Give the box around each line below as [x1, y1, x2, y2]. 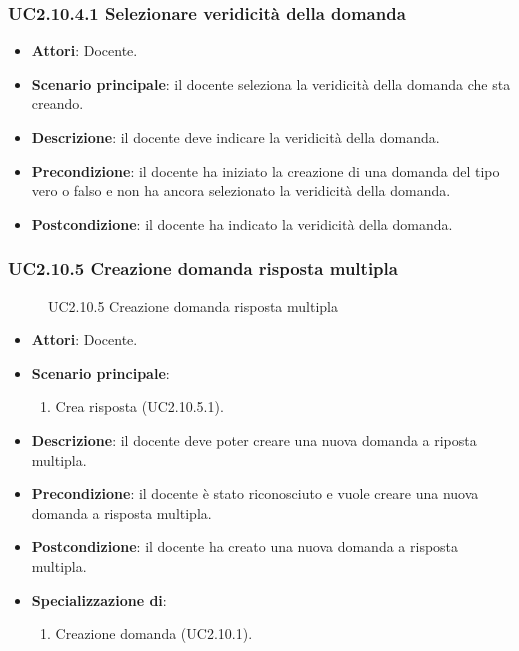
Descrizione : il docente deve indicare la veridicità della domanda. [31, 127, 440, 147]
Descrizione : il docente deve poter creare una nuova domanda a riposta [31, 429, 477, 450]
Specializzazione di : [31, 589, 167, 610]
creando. [31, 93, 84, 114]
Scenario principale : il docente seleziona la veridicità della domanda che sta [31, 73, 511, 94]
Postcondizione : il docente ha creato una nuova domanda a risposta [31, 536, 459, 557]
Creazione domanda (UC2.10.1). [55, 623, 253, 644]
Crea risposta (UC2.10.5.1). [55, 396, 224, 417]
